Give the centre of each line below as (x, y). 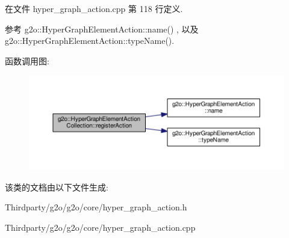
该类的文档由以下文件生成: (57, 187)
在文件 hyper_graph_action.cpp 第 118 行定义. (94, 8)
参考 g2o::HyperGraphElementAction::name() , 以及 (102, 29)
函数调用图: (27, 60)
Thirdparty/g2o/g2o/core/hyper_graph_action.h (96, 207)
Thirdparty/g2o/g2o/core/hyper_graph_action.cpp (100, 227)
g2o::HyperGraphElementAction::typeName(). (90, 41)
